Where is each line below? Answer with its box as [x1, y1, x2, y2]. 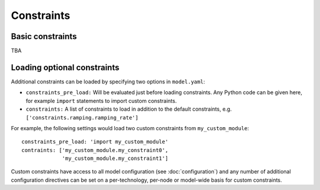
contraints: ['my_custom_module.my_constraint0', [21, 147, 169, 153]
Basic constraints [11, 31, 77, 41]
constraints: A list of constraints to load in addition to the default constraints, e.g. [25, 105, 232, 112]
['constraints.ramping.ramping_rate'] [25, 114, 139, 121]
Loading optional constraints [11, 62, 120, 72]
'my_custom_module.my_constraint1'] [62, 155, 169, 162]
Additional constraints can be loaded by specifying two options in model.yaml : [11, 78, 206, 85]
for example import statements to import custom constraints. [25, 97, 177, 104]
